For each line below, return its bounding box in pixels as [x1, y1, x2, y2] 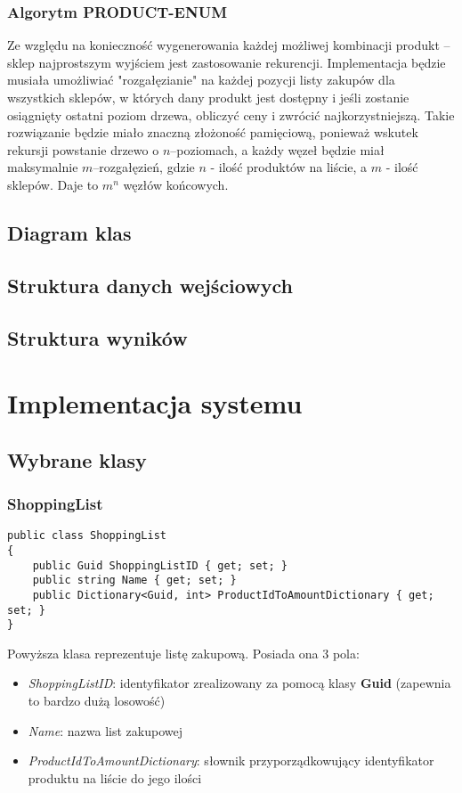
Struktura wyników [7, 323, 188, 351]
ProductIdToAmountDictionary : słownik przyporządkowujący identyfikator [28, 751, 434, 770]
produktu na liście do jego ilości [28, 768, 202, 787]
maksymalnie [7, 158, 78, 176]
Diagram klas [7, 218, 132, 246]
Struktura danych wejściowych [7, 271, 293, 298]
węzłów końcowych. [123, 175, 229, 193]
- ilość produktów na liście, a [210, 158, 368, 176]
